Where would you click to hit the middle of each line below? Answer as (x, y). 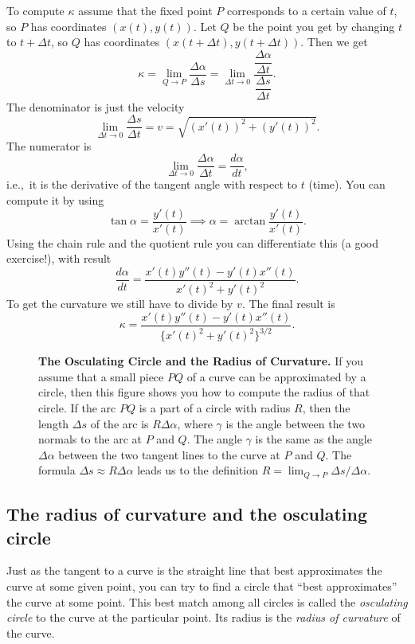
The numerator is (49, 145)
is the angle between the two (296, 423)
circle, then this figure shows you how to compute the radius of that (204, 392)
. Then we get (334, 42)
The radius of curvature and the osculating (187, 514)
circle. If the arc (77, 408)
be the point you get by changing (314, 26)
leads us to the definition (198, 470)
